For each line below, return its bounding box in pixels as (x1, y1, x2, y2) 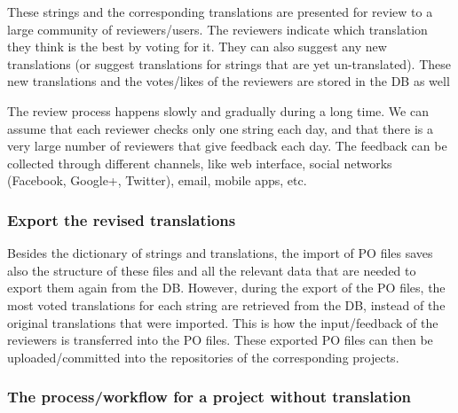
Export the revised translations (7, 208, 236, 230)
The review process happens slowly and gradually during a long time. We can (7, 101, 429, 120)
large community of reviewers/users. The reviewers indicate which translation (7, 19, 428, 38)
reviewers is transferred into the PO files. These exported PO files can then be (7, 331, 433, 349)
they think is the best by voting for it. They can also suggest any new (7, 37, 387, 56)
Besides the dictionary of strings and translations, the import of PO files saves (7, 244, 433, 262)
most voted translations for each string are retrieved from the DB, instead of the (7, 295, 446, 314)
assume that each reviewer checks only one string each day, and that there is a (7, 119, 433, 137)
